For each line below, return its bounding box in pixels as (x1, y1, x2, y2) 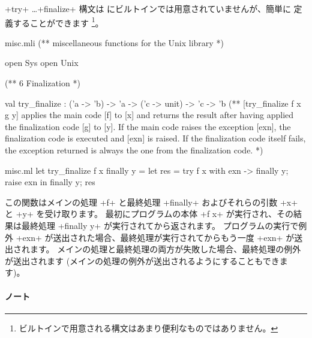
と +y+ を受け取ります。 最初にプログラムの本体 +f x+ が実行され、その (5, 207, 293, 220)
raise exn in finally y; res (5, 176, 95, 188)
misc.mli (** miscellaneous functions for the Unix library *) (5, 36, 224, 49)
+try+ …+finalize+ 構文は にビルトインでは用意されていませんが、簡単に (5, 2, 291, 14)
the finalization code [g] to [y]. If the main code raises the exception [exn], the (5, 120, 291, 132)
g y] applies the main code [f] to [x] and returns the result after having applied (5, 108, 294, 121)
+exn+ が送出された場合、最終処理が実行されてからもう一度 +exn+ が (16, 231, 295, 243)
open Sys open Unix (5, 56, 79, 69)
